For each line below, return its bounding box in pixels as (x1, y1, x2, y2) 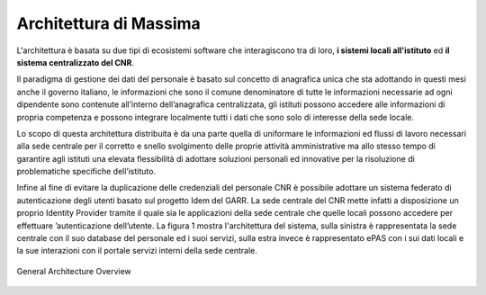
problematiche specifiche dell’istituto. (16, 166, 157, 177)
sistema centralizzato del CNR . (16, 57, 135, 67)
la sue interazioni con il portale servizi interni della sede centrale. (16, 246, 258, 256)
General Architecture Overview (16, 265, 132, 276)
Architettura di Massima (16, 13, 202, 33)
